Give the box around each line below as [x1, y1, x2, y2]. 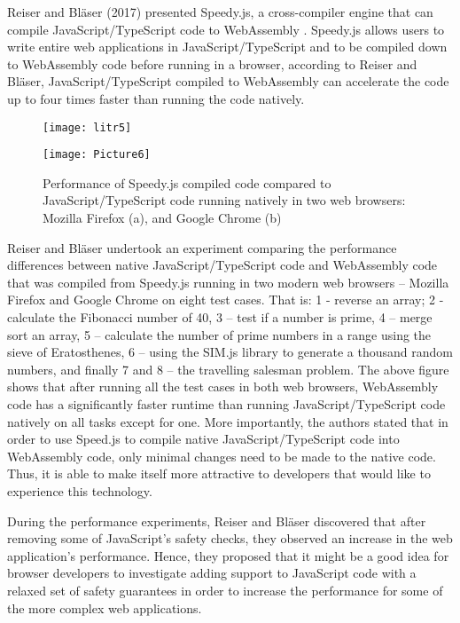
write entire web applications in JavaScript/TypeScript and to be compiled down [7, 37, 448, 56]
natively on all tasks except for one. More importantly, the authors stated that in [7, 412, 448, 430]
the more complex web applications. [7, 598, 202, 617]
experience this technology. [7, 481, 152, 500]
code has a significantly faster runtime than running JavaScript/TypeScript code [7, 395, 446, 413]
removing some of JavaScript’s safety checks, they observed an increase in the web [7, 529, 453, 548]
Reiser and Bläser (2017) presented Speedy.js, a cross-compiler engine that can [7, 3, 433, 20]
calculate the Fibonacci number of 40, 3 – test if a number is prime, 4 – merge [7, 308, 433, 327]
